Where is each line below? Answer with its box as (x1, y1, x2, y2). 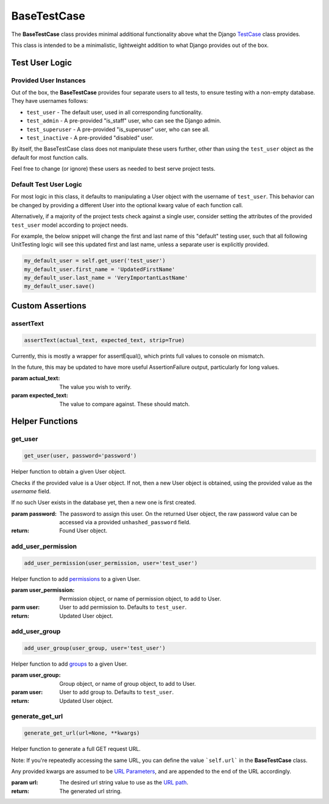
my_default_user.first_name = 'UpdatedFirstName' (24, 266, 175, 272)
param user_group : (11, 671, 61, 679)
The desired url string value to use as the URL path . (59, 779, 189, 786)
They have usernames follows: (11, 98, 88, 105)
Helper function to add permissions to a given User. (11, 575, 141, 582)
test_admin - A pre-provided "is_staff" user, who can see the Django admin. (26, 117, 222, 124)
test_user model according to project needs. (11, 221, 129, 229)
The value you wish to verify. (59, 383, 132, 390)
